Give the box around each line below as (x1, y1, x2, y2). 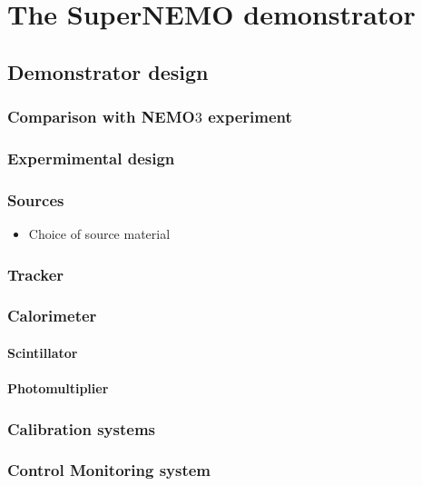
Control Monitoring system (7, 459, 211, 481)
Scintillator (7, 342, 78, 362)
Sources (7, 188, 64, 211)
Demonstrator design (7, 57, 209, 85)
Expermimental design (7, 146, 175, 169)
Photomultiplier (7, 379, 109, 398)
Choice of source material (28, 224, 171, 243)
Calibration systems (7, 417, 156, 440)
